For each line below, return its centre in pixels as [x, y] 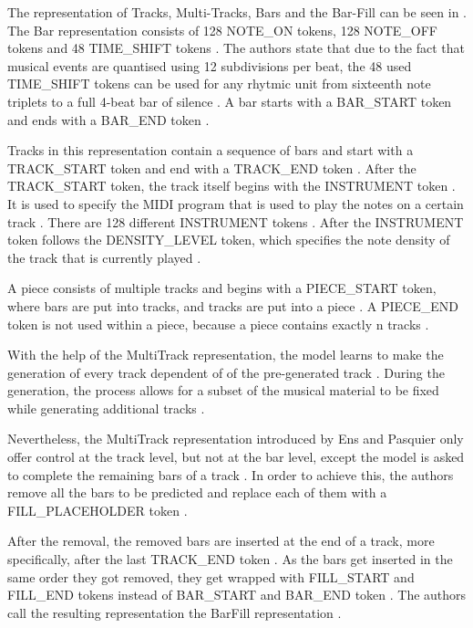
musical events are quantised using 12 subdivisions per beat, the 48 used [210, 65]
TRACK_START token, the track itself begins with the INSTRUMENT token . [231, 186]
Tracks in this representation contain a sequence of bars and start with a [211, 150]
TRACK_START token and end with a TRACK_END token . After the [212, 167]
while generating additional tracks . [106, 408]
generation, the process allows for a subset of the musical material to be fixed [223, 390]
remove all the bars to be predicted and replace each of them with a [197, 492]
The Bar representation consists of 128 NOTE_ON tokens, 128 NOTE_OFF [223, 30]
